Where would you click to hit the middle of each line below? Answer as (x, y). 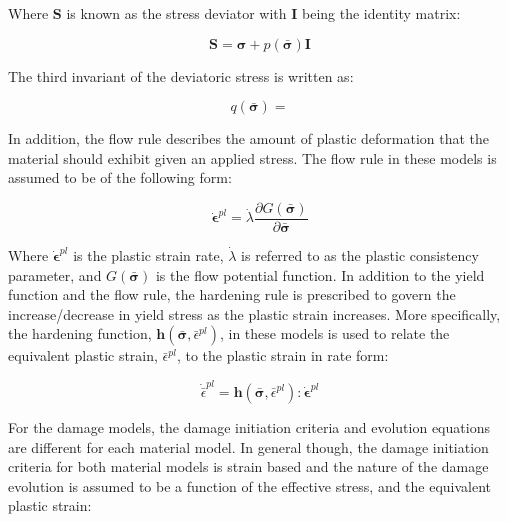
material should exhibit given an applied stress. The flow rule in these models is (252, 157)
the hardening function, (80, 333)
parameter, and (55, 274)
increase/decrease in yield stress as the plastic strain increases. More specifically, (254, 313)
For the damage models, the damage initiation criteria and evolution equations (249, 426)
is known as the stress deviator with (176, 13)
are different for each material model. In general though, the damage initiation (248, 446)
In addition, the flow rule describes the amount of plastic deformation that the (249, 138)
